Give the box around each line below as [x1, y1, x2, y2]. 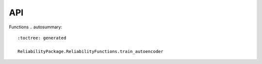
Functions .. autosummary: [9, 24, 63, 30]
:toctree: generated [17, 35, 66, 40]
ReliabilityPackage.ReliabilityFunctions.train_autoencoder [17, 49, 164, 54]
